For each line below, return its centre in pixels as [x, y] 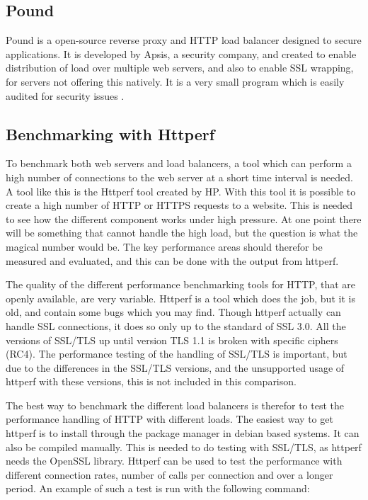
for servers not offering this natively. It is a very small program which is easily [175, 81]
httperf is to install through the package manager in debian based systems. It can [183, 433]
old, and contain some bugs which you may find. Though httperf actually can [173, 312]
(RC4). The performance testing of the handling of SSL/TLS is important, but [177, 354]
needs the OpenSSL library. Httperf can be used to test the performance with [174, 461]
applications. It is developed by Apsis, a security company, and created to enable [181, 53]
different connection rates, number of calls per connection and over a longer [169, 474]
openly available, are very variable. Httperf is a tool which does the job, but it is [180, 298]
